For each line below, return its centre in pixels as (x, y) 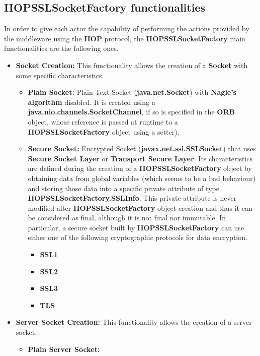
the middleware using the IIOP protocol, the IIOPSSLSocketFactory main (125, 38)
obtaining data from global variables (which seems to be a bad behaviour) (142, 178)
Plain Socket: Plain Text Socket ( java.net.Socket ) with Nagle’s (132, 92)
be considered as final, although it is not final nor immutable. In (127, 218)
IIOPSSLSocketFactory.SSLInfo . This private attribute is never (132, 198)
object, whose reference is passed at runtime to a (103, 121)
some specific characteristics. (60, 75)
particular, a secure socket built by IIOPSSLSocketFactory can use (136, 227)
